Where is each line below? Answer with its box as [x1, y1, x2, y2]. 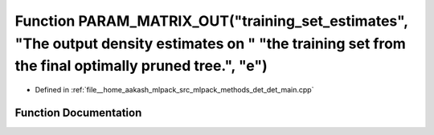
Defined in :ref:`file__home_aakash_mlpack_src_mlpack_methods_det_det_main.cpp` [35, 85, 314, 95]
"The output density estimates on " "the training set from [14, 35, 406, 52]
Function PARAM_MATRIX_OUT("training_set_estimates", [14, 12, 408, 30]
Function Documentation [14, 105, 142, 120]
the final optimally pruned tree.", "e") [14, 57, 268, 76]
